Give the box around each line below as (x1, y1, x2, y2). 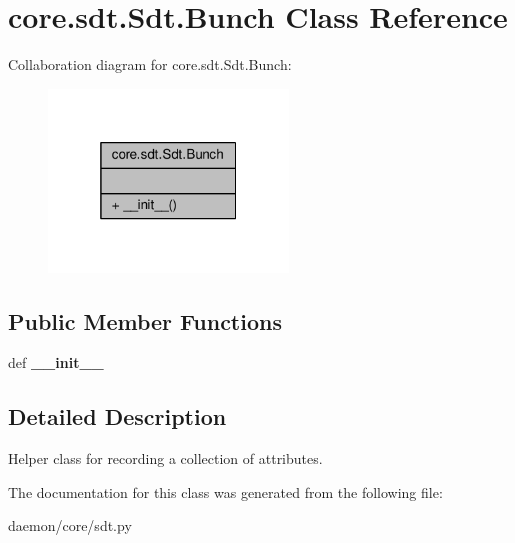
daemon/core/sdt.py (8, 515, 132, 536)
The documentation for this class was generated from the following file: (8, 481, 443, 502)
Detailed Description (8, 401, 227, 432)
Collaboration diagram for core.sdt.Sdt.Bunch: (8, 54, 292, 75)
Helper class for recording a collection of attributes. (8, 448, 323, 469)
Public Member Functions (8, 305, 282, 336)
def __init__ (8, 352, 104, 373)
